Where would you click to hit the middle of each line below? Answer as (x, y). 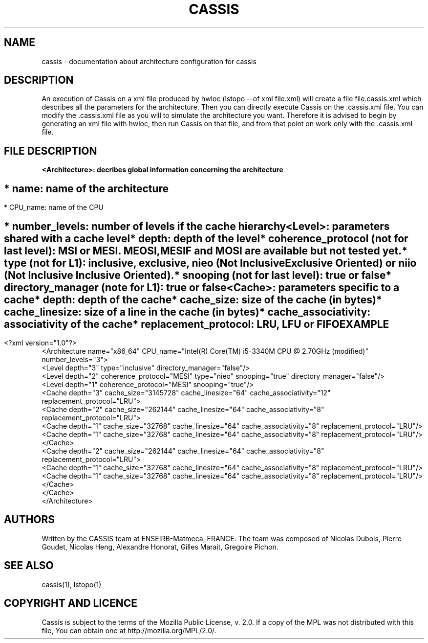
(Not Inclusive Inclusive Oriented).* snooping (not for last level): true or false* (198, 275)
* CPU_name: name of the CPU (54, 207)
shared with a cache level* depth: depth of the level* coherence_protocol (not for (206, 238)
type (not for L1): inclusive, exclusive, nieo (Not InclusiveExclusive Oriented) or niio (210, 263)
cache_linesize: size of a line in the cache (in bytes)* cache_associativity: (187, 312)
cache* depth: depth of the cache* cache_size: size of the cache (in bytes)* (193, 299)
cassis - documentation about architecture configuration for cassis (149, 61)
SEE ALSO (29, 566)
